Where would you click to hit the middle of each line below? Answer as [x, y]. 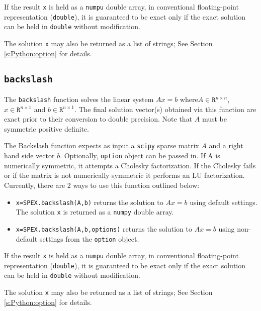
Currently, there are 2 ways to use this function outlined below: [102, 185]
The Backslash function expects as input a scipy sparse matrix [102, 145]
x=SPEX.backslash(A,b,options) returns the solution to [104, 228]
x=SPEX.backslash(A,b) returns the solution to [90, 202]
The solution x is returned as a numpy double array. [95, 212]
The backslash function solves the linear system [79, 99]
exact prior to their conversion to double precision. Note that [98, 119]
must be [214, 119]
